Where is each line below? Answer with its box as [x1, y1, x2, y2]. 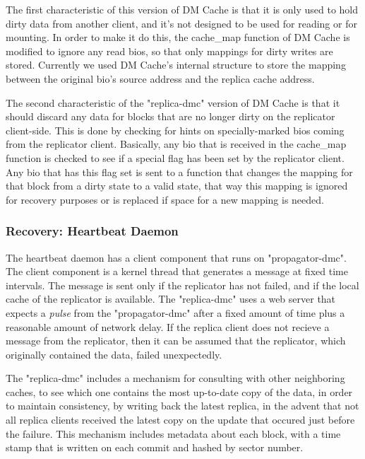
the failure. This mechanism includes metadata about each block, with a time [6, 426, 341, 441]
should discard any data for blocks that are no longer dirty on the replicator [6, 109, 335, 124]
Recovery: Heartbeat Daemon [6, 222, 179, 240]
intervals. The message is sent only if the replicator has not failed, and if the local [6, 277, 359, 292]
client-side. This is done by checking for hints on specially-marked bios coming [6, 122, 345, 137]
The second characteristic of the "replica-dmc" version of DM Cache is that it [6, 95, 340, 110]
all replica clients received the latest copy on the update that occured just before [6, 412, 355, 427]
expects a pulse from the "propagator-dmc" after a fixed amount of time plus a [6, 305, 345, 320]
